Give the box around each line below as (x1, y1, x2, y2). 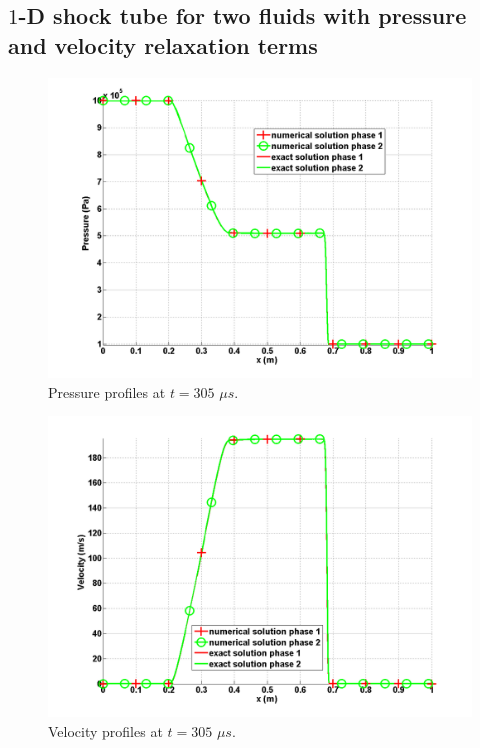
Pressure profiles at (48, 381, 166, 402)
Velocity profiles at (48, 720, 163, 741)
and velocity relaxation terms (8, 29, 318, 60)
